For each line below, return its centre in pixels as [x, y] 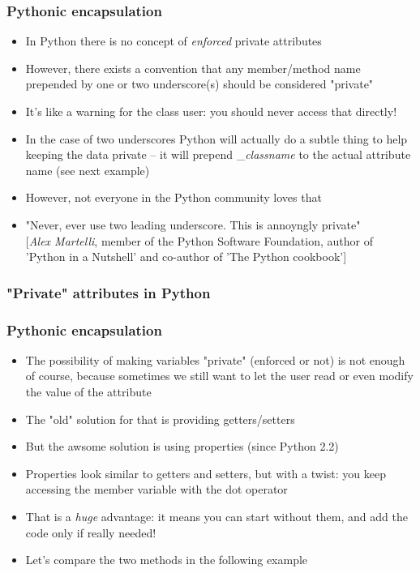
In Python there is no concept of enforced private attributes [174, 41]
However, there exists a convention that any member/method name [193, 68]
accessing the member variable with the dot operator [156, 489]
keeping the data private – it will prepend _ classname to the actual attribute [218, 154]
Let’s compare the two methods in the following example [167, 560]
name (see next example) [88, 170]
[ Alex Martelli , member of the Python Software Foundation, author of [199, 240]
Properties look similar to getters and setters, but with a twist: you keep [206, 473]
